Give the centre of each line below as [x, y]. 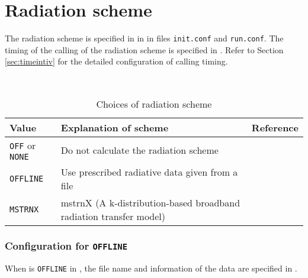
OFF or [23, 145]
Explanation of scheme [115, 127]
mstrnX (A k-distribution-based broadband [150, 202]
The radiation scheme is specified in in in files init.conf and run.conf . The [144, 38]
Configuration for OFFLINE [66, 246]
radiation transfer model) [113, 216]
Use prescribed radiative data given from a [149, 172]
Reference [275, 127]
